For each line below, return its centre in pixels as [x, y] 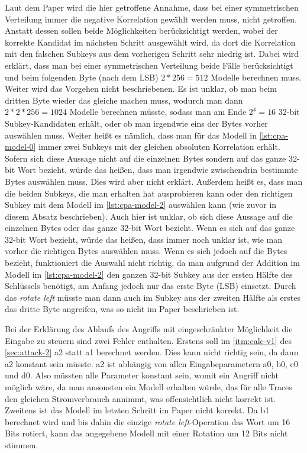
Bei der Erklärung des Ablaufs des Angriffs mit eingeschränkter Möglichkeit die [149, 329]
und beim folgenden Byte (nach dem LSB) [82, 77]
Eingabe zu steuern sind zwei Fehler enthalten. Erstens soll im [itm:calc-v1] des [148, 340]
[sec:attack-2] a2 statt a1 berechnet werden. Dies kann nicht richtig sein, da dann [152, 352]
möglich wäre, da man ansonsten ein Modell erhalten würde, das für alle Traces [148, 387]
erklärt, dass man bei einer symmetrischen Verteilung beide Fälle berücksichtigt [149, 65]
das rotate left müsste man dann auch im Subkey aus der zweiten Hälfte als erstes [153, 297]
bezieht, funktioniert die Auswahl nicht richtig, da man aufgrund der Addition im [152, 263]
